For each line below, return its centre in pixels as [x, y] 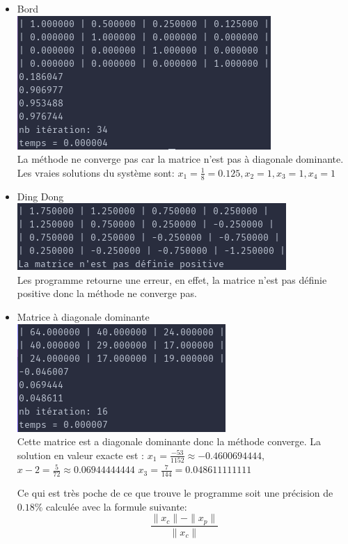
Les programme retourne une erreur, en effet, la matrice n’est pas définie [172, 279]
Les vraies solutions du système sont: [96, 172]
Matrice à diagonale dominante [83, 316]
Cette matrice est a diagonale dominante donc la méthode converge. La [169, 441]
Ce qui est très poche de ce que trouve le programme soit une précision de [175, 492]
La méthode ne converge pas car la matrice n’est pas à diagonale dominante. [180, 159]
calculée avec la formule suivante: [117, 506]
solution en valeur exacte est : [80, 455]
